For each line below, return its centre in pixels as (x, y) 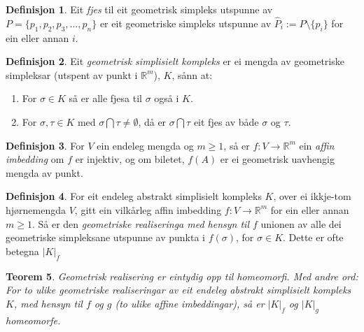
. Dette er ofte (313, 237)
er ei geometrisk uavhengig (277, 159)
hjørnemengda (36, 209)
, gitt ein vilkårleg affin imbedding (148, 209)
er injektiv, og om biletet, (130, 159)
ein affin (317, 145)
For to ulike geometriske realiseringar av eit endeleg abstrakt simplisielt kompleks (178, 290)
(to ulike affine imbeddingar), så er (190, 303)
